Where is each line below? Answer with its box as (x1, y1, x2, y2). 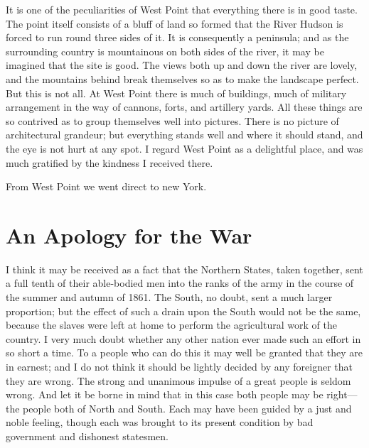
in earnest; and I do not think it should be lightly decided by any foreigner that (6, 359, 353, 373)
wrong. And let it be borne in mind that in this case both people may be (6, 387, 323, 402)
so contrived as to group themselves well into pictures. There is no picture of (6, 113, 339, 128)
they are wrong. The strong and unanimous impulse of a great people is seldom (6, 373, 351, 388)
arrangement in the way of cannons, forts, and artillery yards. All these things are (6, 99, 363, 114)
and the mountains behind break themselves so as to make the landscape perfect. (6, 71, 359, 86)
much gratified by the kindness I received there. (6, 155, 213, 170)
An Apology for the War (6, 220, 252, 249)
